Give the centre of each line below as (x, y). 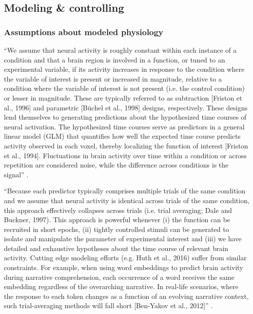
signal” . (16, 174)
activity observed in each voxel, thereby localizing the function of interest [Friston (126, 145)
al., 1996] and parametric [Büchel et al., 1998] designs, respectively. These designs (126, 107)
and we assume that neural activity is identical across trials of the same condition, (127, 200)
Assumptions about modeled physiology (84, 31)
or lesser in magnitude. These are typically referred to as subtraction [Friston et (123, 97)
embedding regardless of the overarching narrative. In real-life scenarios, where (121, 286)
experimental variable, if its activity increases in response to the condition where (124, 69)
